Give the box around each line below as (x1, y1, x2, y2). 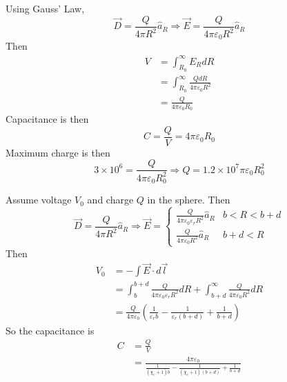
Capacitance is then (6, 112, 89, 126)
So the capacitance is (6, 323, 95, 337)
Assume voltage (6, 192, 72, 207)
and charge (87, 192, 134, 207)
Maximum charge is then (6, 145, 110, 159)
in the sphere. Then (147, 192, 230, 207)
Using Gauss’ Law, (6, 1, 85, 15)
